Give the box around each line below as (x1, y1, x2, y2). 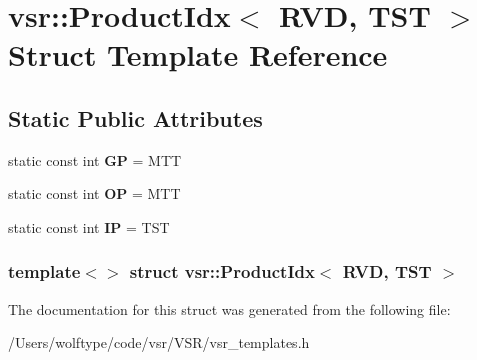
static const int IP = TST (8, 216, 170, 237)
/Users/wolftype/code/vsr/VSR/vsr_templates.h (8, 332, 310, 353)
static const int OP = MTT (8, 183, 181, 204)
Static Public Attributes (8, 102, 263, 133)
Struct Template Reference (8, 34, 388, 75)
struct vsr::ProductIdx (129, 259, 315, 284)
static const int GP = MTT (8, 149, 182, 170)
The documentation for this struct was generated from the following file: (8, 298, 451, 319)
